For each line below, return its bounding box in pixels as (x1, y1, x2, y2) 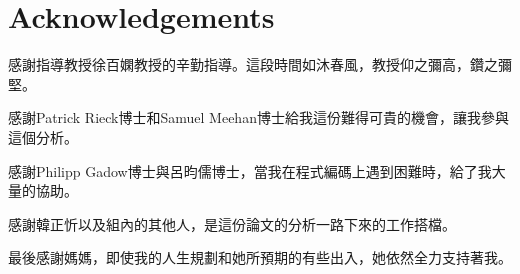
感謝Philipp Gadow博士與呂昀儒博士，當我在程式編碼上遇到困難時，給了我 (8, 160, 492, 181)
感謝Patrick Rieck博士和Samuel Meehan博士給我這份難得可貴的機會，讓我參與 (8, 107, 509, 128)
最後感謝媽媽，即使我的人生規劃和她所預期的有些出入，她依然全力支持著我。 (8, 247, 512, 268)
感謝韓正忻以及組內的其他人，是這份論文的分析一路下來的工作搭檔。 (8, 213, 456, 234)
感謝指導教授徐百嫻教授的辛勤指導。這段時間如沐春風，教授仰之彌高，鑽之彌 (8, 54, 512, 75)
